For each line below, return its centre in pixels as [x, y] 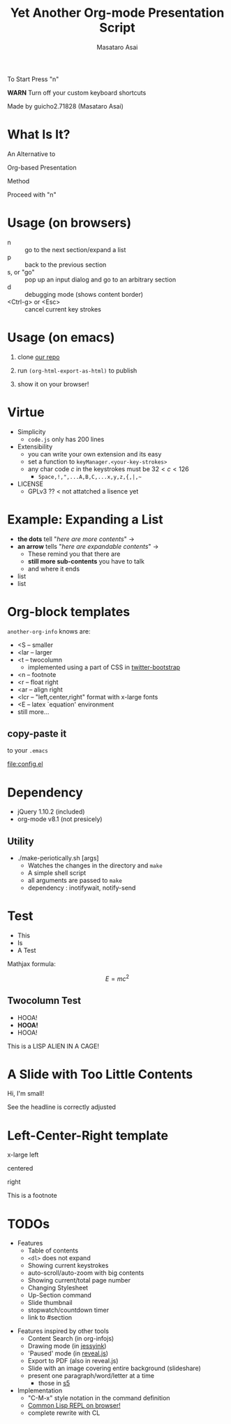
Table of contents [53, 1250]
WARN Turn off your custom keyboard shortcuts [77, 92]
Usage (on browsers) [69, 223]
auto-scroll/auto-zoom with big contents [86, 1273]
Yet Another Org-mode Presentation [117, 13]
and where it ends [54, 568]
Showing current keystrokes [68, 1266]
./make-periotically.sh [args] [58, 858]
